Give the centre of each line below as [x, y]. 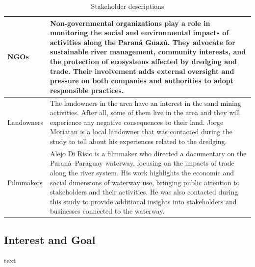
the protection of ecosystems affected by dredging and [143, 61]
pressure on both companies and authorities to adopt [142, 81]
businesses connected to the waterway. [107, 211]
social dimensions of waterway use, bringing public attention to [145, 182]
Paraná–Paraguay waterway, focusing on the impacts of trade [142, 163]
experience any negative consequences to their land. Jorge [137, 122]
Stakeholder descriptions [127, 6]
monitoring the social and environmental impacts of [140, 33]
